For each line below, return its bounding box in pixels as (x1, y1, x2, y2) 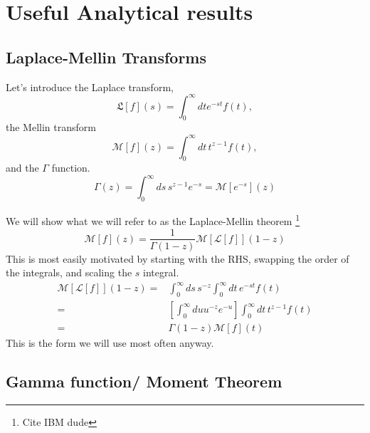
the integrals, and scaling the (6, 265, 132, 280)
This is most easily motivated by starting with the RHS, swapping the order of (6, 251, 349, 266)
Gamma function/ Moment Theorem (6, 370, 282, 392)
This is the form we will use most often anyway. (6, 335, 214, 350)
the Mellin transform (6, 120, 96, 135)
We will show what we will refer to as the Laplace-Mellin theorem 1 (6, 212, 300, 228)
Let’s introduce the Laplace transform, (6, 79, 174, 94)
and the (6, 160, 39, 175)
